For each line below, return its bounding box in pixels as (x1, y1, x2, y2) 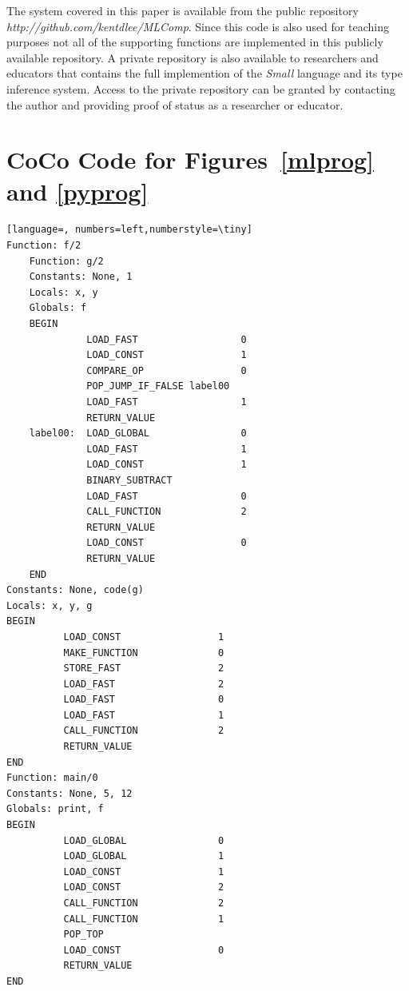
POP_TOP (63, 929, 104, 941)
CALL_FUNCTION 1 (63, 913, 224, 925)
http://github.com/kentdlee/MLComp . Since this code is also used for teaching (6, 18, 389, 34)
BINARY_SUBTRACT (86, 474, 173, 486)
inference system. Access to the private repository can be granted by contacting (6, 80, 395, 97)
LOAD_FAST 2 (63, 678, 224, 690)
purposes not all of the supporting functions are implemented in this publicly (6, 34, 383, 50)
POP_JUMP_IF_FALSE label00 (86, 380, 230, 392)
